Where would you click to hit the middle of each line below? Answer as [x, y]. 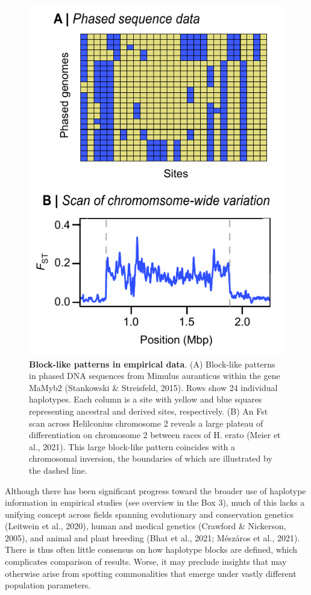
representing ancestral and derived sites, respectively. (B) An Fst [149, 411]
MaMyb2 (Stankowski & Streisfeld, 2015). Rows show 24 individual [153, 387]
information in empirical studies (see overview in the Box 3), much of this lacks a [155, 502]
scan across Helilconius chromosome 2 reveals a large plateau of [146, 423]
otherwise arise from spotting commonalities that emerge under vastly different [151, 573]
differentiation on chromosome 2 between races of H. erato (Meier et [155, 435]
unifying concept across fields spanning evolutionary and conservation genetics [149, 514]
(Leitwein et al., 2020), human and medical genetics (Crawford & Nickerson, [146, 526]
